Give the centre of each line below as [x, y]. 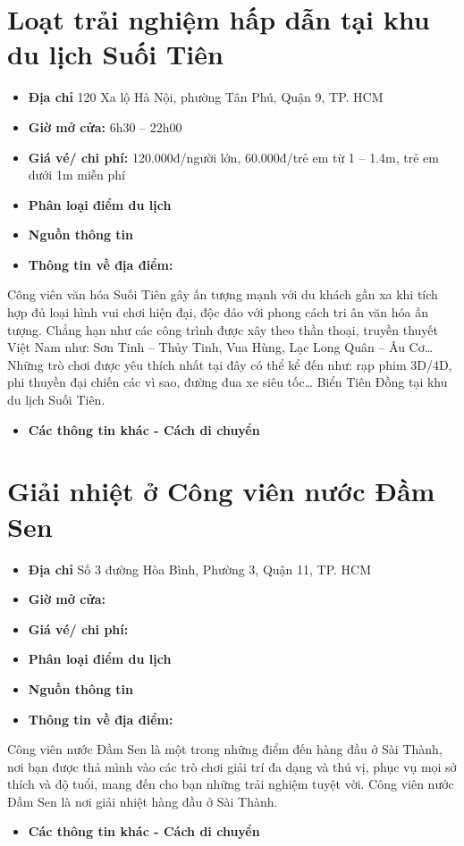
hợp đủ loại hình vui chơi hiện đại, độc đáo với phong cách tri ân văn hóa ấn [218, 312]
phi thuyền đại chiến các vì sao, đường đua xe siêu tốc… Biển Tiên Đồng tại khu [228, 382]
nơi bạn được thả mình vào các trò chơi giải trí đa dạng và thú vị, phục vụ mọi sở [232, 766]
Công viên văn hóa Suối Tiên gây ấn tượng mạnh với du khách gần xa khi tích [223, 294]
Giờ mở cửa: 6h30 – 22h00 [105, 126]
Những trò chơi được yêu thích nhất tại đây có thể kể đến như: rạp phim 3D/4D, [230, 364]
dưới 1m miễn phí [76, 175]
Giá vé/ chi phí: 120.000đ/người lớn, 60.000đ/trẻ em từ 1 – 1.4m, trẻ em [233, 157]
